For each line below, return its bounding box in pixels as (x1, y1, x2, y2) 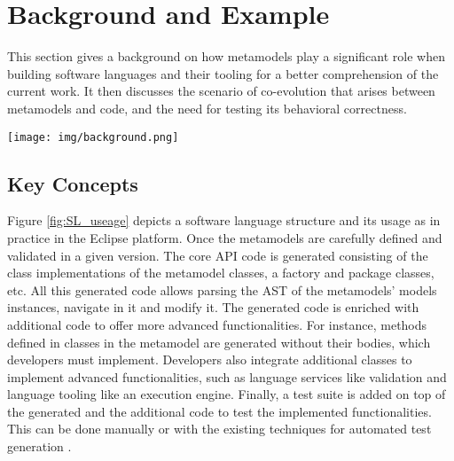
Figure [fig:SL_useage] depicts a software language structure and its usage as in (7, 211, 441, 230)
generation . (7, 437, 72, 456)
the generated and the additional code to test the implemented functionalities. (7, 402, 432, 420)
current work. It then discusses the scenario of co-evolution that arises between (7, 82, 435, 100)
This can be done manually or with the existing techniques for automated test (7, 419, 432, 438)
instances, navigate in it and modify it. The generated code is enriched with (7, 298, 419, 316)
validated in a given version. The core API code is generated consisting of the (7, 246, 428, 264)
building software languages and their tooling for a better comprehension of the (7, 64, 439, 82)
